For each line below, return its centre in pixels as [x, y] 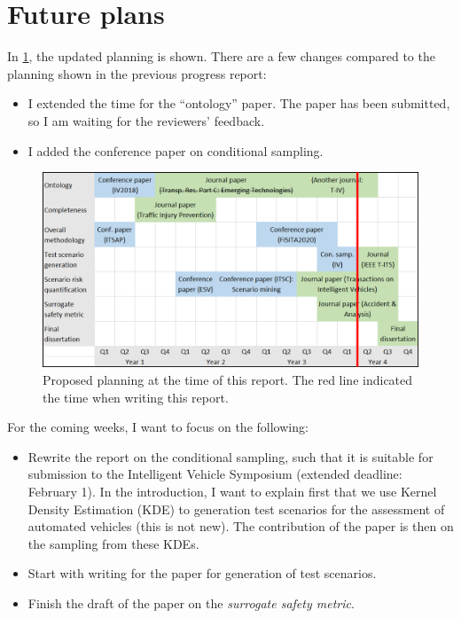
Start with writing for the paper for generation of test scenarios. [202, 573]
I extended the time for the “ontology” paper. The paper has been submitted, [239, 103]
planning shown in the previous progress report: [137, 73]
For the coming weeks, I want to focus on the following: [158, 427]
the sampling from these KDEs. [113, 543]
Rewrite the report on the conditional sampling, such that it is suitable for [230, 456]
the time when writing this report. [136, 397]
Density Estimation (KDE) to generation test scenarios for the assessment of [236, 508]
